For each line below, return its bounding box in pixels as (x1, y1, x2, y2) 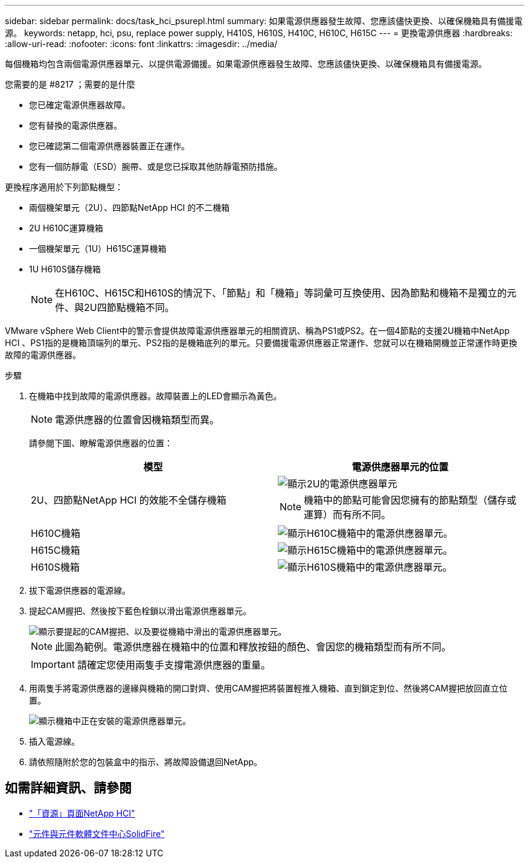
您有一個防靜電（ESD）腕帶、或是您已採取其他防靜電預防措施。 (29, 161, 283, 172)
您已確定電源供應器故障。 (29, 100, 130, 110)
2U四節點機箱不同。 (84, 301, 175, 313)
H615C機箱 (31, 544, 80, 556)
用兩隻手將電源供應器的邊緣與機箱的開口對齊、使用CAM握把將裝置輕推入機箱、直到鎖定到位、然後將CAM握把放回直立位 (29, 683, 508, 693)
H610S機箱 (31, 561, 80, 573)
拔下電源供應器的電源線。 (29, 585, 130, 595)
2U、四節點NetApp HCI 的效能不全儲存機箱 (31, 494, 226, 506)
